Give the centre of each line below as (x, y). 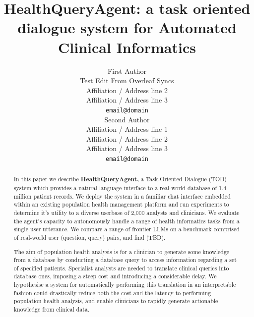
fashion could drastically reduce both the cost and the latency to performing (112, 292)
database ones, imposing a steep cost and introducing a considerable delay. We (115, 276)
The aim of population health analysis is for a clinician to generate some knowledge (122, 251)
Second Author (127, 119)
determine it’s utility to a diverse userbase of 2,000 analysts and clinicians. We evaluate (127, 212)
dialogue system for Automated (127, 27)
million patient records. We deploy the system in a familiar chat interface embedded (122, 196)
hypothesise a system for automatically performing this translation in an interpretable (125, 285)
